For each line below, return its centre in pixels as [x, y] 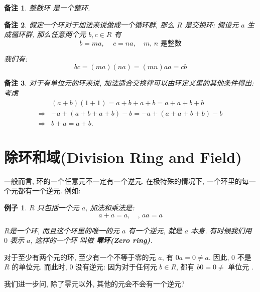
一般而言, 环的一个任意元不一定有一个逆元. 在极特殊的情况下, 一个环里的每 [126, 181]
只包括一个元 [58, 207]
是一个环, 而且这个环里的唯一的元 [64, 230]
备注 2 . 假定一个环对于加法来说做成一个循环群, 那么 [89, 24]
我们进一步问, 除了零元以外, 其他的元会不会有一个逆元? [94, 283]
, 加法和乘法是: [110, 207]
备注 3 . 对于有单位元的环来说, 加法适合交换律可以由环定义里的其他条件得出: [129, 83]
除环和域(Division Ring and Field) [123, 157]
